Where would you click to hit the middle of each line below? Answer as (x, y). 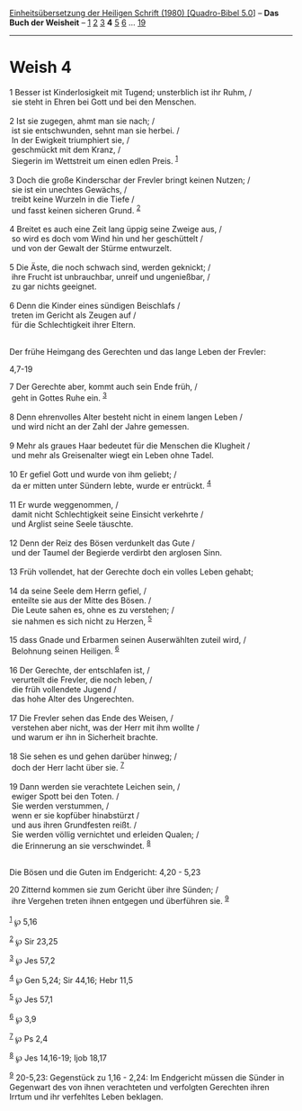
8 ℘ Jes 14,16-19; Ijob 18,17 (58, 1057)
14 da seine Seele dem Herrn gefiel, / (78, 591)
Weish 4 (40, 68)
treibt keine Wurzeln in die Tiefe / (73, 199)
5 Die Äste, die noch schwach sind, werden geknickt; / (110, 267)
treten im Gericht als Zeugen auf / (74, 315)
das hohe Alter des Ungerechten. (73, 699)
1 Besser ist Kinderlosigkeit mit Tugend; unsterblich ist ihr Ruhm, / (131, 92)
